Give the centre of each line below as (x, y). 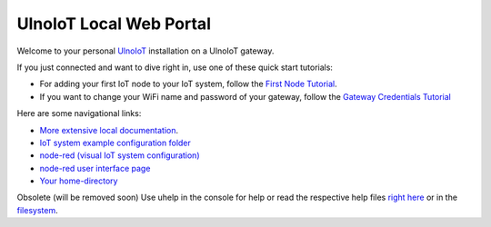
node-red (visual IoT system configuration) (120, 155)
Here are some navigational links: (79, 113)
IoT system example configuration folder (115, 143)
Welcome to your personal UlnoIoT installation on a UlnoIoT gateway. (145, 51)
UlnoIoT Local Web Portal (114, 24)
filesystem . (37, 210)
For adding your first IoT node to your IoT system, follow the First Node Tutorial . (188, 84)
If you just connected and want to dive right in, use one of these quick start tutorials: (175, 67)
